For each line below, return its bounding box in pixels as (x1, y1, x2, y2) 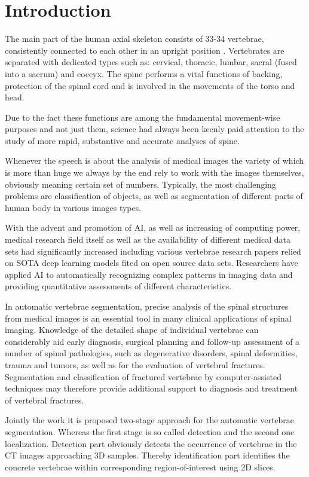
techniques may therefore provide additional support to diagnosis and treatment (5, 382, 298, 395)
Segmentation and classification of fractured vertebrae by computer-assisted (5, 370, 282, 383)
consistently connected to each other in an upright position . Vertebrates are (5, 44, 284, 56)
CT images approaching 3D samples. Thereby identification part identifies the (5, 449, 290, 461)
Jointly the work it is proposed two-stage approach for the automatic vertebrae (5, 414, 295, 426)
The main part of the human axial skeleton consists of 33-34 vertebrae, (5, 32, 264, 45)
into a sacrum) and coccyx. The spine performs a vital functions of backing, (5, 67, 283, 79)
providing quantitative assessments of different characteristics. (5, 280, 232, 292)
